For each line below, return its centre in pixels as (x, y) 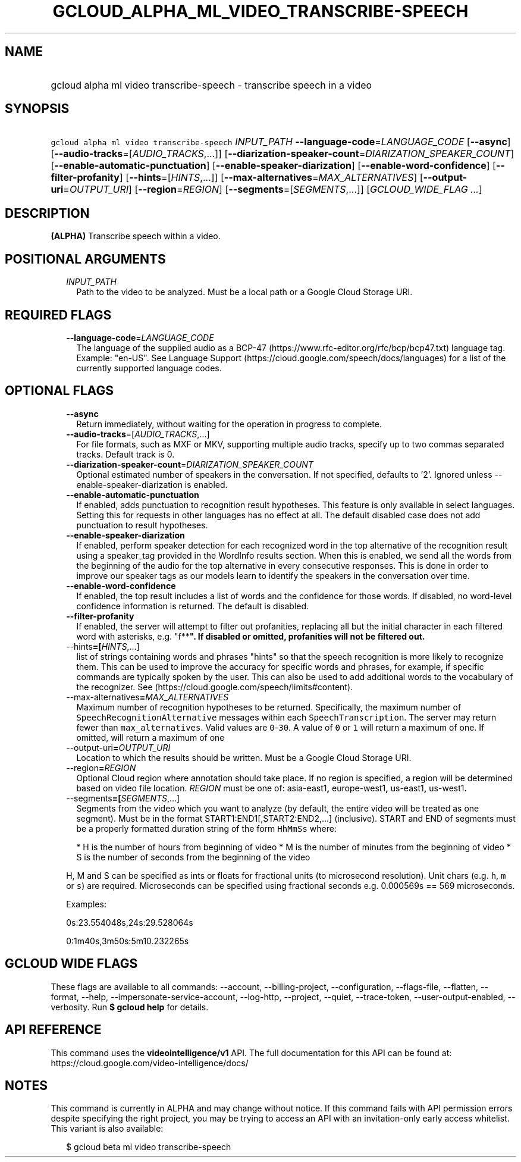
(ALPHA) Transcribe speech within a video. (136, 236)
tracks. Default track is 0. (125, 454)
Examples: (86, 904)
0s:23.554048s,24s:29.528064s (130, 922)
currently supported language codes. (149, 368)
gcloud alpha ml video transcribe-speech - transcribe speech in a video (211, 85)
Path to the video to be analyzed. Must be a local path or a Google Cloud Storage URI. (244, 292)
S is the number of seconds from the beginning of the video (193, 857)
